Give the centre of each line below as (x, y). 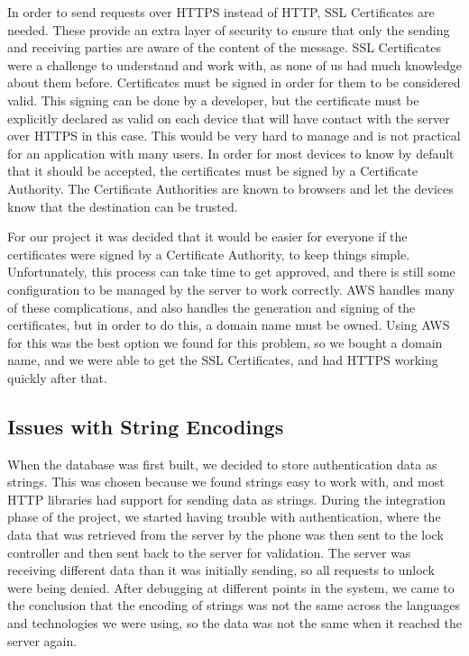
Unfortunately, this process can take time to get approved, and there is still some (231, 272)
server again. (42, 640)
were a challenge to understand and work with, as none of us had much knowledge (234, 64)
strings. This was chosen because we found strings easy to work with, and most (226, 482)
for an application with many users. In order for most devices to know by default (231, 153)
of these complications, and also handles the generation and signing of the (212, 307)
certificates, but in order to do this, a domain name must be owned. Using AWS (229, 325)
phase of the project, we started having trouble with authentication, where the (224, 517)
